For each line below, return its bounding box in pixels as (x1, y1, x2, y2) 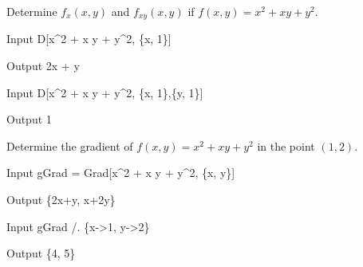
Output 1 (6, 111, 52, 128)
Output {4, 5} (6, 245, 76, 261)
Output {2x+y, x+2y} (6, 191, 116, 208)
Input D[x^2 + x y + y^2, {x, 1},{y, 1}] (6, 84, 203, 100)
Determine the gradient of (6, 137, 133, 154)
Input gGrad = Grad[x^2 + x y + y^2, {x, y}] (6, 164, 235, 181)
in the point (257, 137, 315, 154)
